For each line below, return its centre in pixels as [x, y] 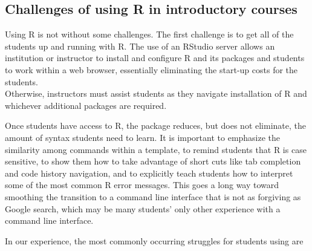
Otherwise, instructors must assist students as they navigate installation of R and [156, 93]
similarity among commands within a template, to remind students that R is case [156, 149]
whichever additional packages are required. [86, 105]
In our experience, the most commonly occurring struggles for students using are [154, 240]
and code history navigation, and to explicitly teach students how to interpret [149, 173]
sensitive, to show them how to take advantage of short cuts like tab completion [153, 161]
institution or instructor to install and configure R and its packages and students [155, 58]
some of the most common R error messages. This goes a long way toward [142, 185]
